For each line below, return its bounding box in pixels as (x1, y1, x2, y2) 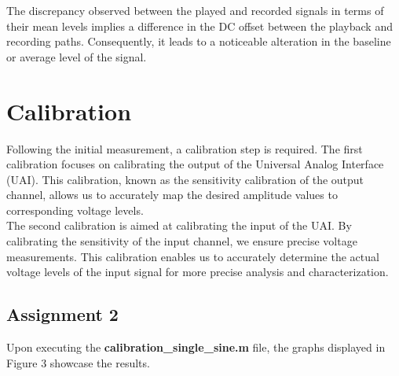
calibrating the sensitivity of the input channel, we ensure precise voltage (6, 233, 357, 249)
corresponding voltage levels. (6, 201, 144, 218)
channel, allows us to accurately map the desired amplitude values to (6, 186, 338, 203)
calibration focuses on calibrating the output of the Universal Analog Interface (6, 156, 384, 172)
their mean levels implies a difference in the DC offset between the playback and (6, 17, 393, 34)
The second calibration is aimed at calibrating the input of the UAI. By (6, 217, 352, 234)
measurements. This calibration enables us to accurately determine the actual (6, 248, 379, 264)
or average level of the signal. (6, 48, 147, 65)
